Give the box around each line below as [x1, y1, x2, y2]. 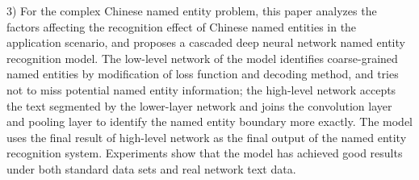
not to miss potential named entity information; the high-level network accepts [6, 81, 396, 98]
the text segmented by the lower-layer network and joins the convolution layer [6, 97, 392, 114]
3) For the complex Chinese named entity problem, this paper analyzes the [6, 2, 377, 19]
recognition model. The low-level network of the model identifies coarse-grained [6, 49, 398, 66]
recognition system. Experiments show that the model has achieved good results [6, 144, 403, 161]
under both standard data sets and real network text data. [6, 160, 296, 177]
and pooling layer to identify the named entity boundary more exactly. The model [6, 113, 413, 130]
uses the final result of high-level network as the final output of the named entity [6, 128, 407, 145]
